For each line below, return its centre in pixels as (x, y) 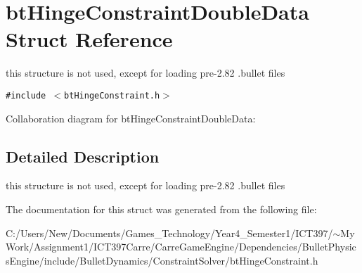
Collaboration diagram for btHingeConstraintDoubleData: (131, 118)
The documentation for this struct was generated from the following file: (161, 209)
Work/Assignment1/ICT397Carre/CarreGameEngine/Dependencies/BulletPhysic (181, 247)
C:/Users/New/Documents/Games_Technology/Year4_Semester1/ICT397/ (169, 233)
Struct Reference (89, 39)
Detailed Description (83, 156)
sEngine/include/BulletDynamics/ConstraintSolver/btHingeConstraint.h (162, 260)
